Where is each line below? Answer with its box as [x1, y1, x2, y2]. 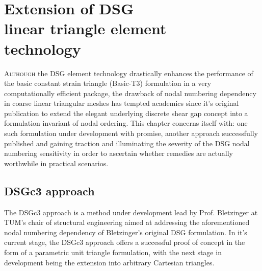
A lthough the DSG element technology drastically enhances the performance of [4, 67, 253, 78]
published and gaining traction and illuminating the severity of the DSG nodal [4, 138, 250, 148]
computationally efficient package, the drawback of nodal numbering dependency [4, 87, 256, 98]
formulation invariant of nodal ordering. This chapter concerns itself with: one [4, 118, 248, 128]
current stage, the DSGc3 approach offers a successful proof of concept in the [4, 237, 245, 247]
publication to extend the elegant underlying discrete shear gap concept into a [4, 107, 248, 118]
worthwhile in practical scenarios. [4, 157, 109, 168]
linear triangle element [4, 18, 167, 39]
